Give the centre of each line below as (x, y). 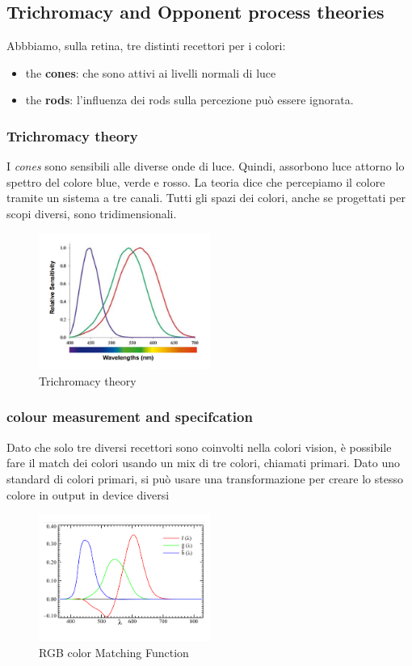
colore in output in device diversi (88, 494)
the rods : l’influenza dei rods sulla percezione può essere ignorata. (189, 100)
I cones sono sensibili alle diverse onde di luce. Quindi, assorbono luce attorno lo (206, 166)
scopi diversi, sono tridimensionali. (92, 213)
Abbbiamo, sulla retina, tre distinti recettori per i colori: (146, 46)
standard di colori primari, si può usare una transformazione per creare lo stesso (205, 478)
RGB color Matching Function (114, 652)
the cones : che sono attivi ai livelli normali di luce (151, 72)
